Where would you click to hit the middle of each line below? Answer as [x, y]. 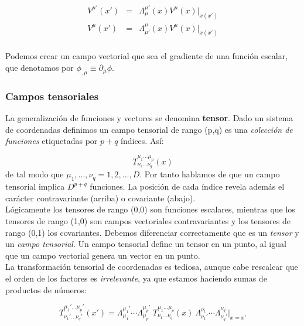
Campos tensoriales [52, 96]
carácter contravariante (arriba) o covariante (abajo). [100, 198]
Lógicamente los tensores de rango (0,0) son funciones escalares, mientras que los [150, 209]
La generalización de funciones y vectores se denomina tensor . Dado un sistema [149, 118]
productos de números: [46, 289]
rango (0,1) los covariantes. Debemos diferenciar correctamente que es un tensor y [152, 232]
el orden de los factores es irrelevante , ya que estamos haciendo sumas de [136, 278]
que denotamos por [40, 67]
